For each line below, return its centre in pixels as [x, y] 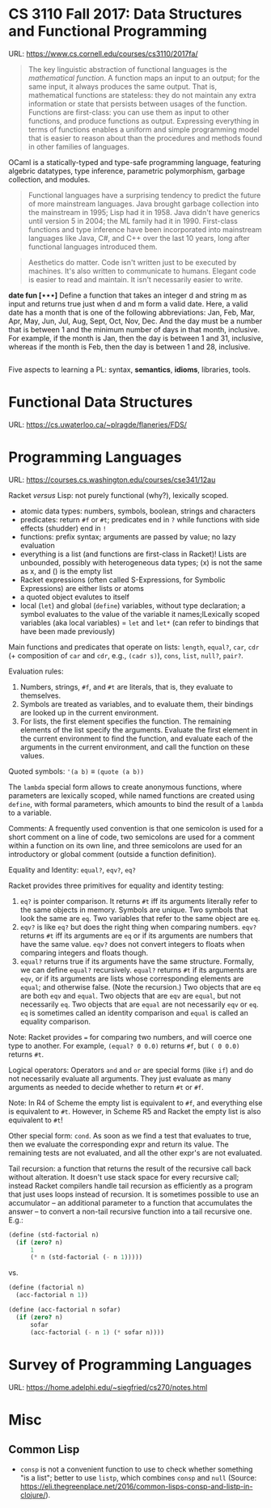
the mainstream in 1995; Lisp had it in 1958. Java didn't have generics [144, 212]
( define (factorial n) [47, 1288]
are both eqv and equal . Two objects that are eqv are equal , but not [130, 995]
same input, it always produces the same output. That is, [123, 87]
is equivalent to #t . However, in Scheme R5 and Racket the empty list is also [135, 1111]
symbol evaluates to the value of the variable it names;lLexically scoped [140, 614]
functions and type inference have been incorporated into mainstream [145, 229]
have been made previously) [68, 631]
